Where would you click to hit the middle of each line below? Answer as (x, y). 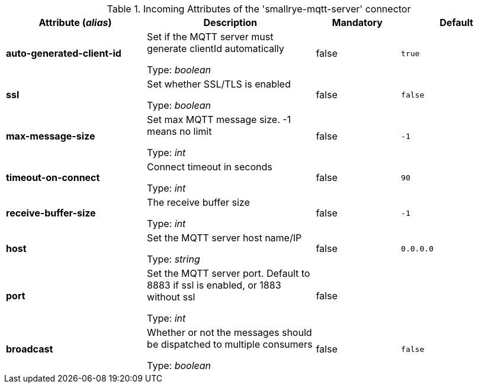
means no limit (179, 131)
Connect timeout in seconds (210, 167)
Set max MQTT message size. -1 (219, 119)
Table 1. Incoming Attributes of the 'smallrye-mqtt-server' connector (259, 9)
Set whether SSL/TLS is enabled (219, 84)
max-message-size (51, 136)
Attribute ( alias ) (75, 22)
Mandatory (357, 22)
